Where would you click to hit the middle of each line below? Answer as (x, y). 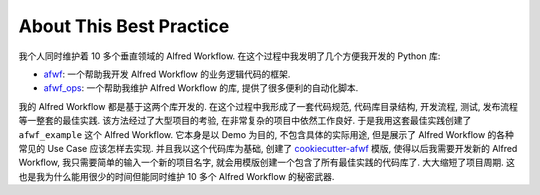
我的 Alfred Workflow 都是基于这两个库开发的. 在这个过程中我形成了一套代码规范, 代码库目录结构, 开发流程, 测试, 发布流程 (268, 106)
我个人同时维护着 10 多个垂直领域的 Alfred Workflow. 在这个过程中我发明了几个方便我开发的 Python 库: (229, 56)
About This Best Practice (124, 26)
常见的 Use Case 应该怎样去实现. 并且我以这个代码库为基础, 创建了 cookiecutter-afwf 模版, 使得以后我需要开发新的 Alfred (268, 148)
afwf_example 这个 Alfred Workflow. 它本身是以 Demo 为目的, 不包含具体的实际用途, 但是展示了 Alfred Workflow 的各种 (266, 134)
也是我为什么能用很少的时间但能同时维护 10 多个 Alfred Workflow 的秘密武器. (176, 176)
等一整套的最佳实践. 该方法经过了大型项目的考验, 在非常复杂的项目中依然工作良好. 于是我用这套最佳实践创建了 (245, 121)
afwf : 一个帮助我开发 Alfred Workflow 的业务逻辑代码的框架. (167, 74)
